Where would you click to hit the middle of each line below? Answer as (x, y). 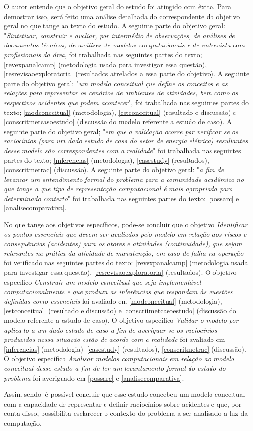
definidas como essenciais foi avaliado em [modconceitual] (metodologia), (113, 301)
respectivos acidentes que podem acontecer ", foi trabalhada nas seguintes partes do (126, 102)
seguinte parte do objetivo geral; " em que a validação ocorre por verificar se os (121, 131)
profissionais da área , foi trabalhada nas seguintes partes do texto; (103, 54)
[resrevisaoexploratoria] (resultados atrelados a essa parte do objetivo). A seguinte (127, 74)
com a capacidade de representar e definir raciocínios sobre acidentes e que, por (123, 403)
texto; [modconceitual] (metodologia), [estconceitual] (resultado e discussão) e (120, 112)
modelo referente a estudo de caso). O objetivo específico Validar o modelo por (121, 320)
